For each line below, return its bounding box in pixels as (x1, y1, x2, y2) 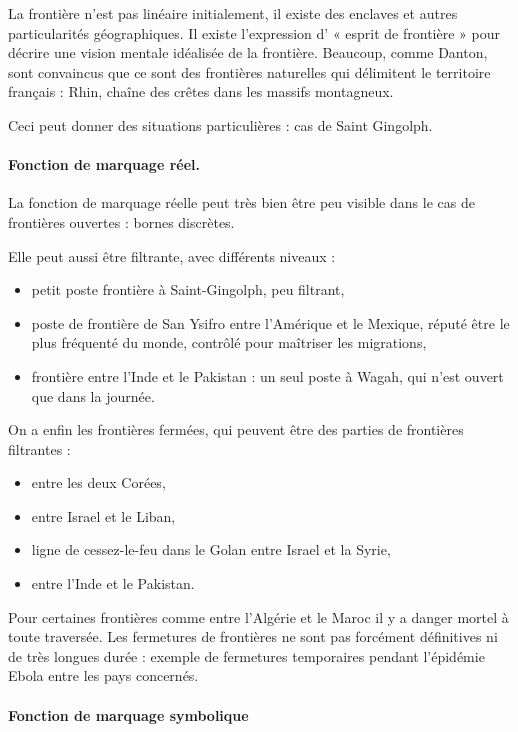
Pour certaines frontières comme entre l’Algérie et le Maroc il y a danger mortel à (8, 606, 509, 627)
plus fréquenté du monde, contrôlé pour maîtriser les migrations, (31, 332, 427, 353)
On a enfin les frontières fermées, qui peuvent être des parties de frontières (8, 419, 464, 440)
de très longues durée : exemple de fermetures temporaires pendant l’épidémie (8, 645, 485, 666)
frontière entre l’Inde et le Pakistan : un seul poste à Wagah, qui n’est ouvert (31, 365, 504, 386)
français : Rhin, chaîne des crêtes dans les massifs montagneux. (8, 81, 394, 102)
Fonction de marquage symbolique (8, 704, 249, 725)
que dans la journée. (31, 385, 155, 406)
